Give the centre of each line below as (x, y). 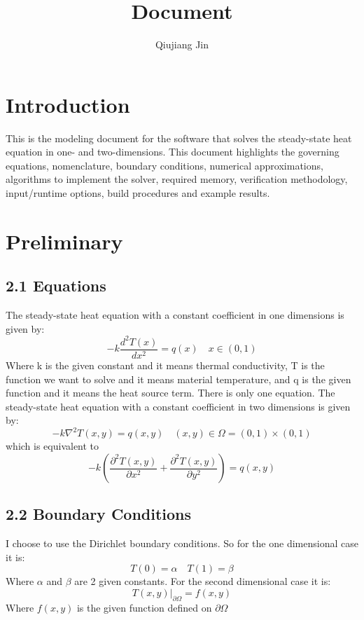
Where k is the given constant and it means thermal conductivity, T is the (165, 365)
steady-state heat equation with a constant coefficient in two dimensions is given (178, 406)
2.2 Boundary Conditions (99, 514)
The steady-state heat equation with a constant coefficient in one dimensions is (175, 315)
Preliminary (64, 241)
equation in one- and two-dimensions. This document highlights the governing (173, 152)
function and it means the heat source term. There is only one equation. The (170, 393)
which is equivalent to (52, 446)
